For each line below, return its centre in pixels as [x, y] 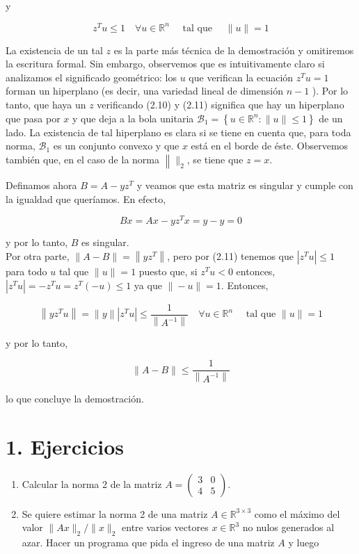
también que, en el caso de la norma [82, 159]
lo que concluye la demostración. [75, 399]
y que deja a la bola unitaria [133, 118]
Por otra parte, [38, 256]
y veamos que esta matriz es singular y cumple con [245, 185]
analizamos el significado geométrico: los [91, 77]
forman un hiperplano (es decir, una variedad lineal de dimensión [144, 91]
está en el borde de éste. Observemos [270, 146]
